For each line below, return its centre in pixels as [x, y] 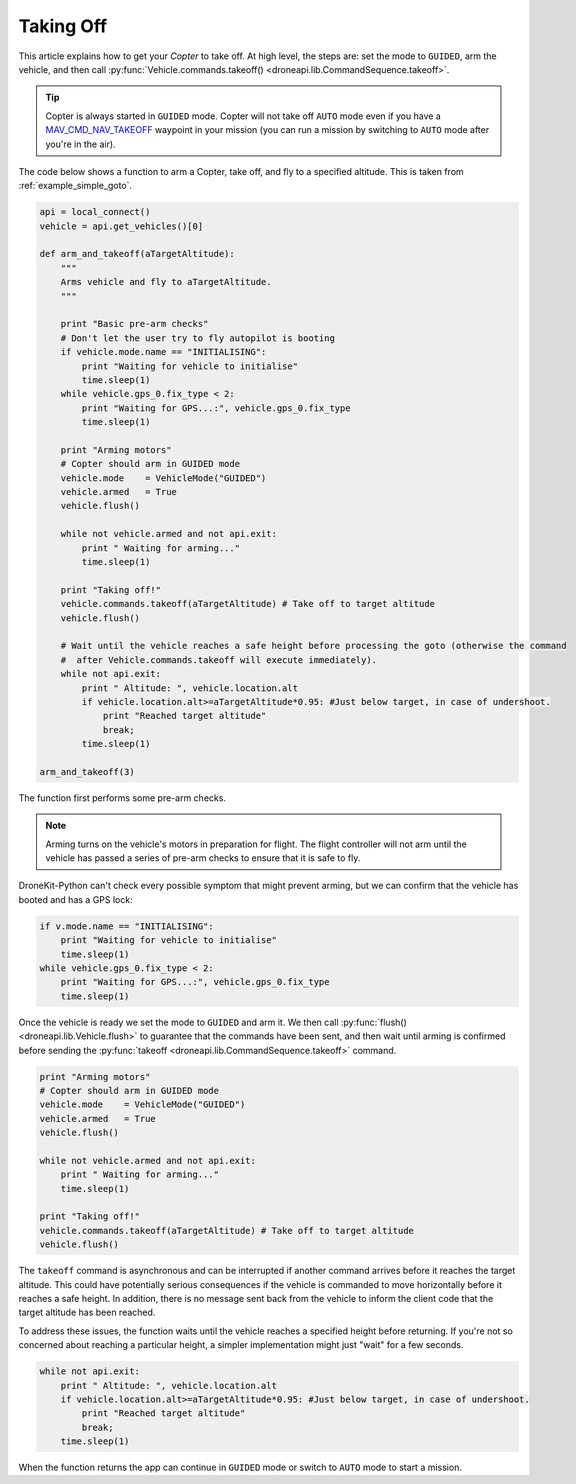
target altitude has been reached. [87, 1312]
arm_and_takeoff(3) [87, 771]
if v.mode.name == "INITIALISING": [126, 926]
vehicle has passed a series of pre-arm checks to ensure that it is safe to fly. [203, 858]
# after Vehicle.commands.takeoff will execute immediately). [219, 659]
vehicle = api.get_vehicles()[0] [121, 226]
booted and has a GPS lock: [76, 899]
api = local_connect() [95, 212]
